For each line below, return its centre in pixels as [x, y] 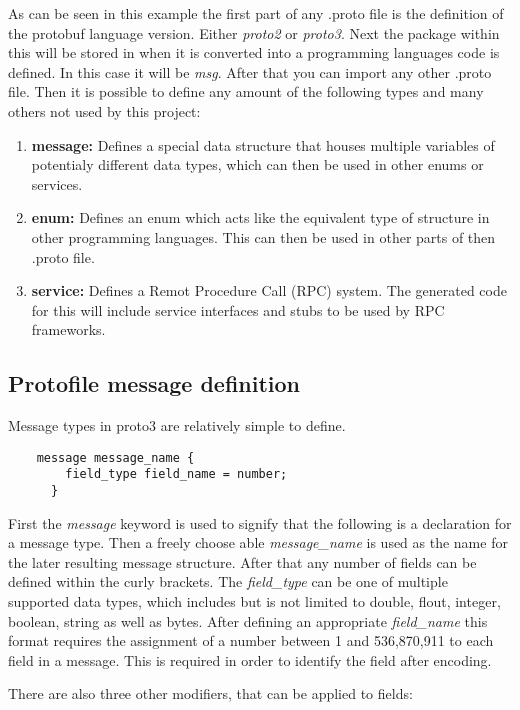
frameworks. [68, 329]
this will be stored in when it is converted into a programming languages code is [254, 52]
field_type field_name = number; [176, 474]
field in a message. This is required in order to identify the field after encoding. [250, 659]
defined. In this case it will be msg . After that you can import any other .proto [250, 71]
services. [57, 183]
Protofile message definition [154, 383]
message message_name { [115, 457]
